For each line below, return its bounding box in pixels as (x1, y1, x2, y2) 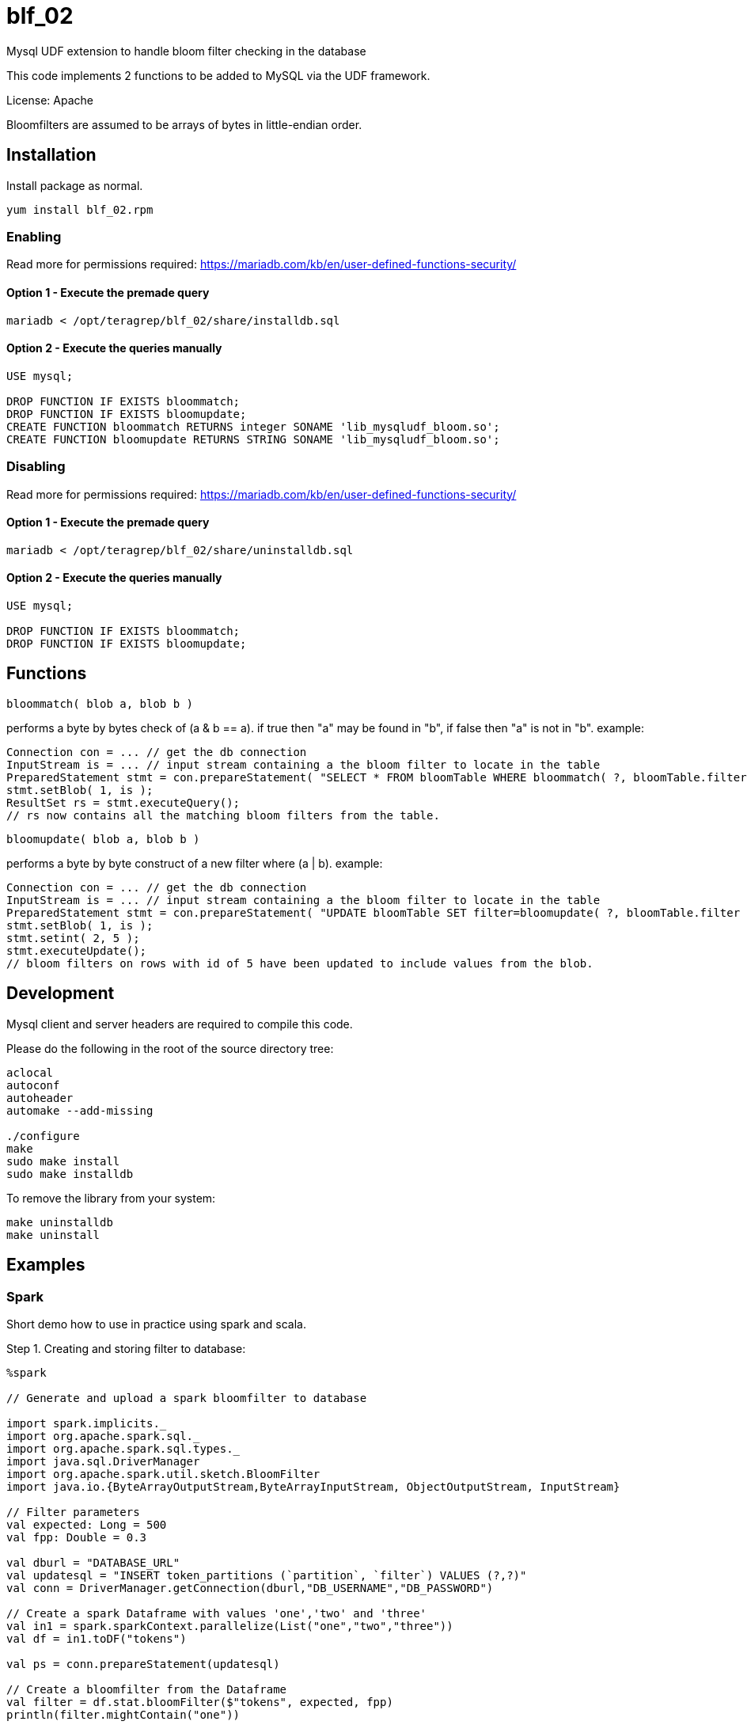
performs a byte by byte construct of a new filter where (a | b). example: (6, 856, 383, 870)
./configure (6, 1129, 80, 1142)
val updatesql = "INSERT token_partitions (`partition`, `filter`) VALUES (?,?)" (6, 1568, 527, 1582)
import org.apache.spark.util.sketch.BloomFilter (6, 1467, 320, 1480)
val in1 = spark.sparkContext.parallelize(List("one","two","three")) (6, 1619, 453, 1632)
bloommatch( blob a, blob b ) (6, 697, 194, 710)
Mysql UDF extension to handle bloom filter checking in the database (6, 44, 366, 58)
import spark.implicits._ (6, 1416, 167, 1430)
